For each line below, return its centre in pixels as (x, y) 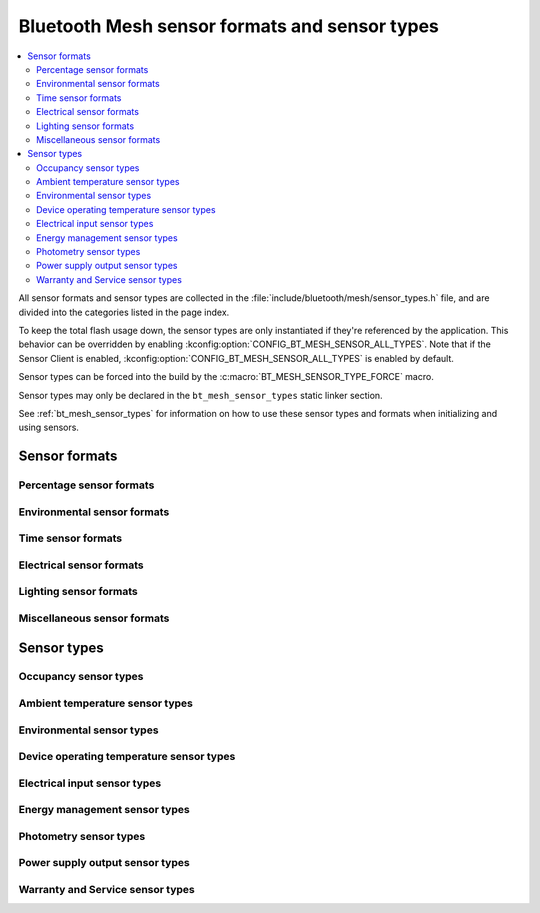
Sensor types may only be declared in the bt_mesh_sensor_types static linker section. (201, 395)
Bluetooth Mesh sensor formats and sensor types (228, 26)
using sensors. (49, 427)
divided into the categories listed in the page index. (124, 312)
